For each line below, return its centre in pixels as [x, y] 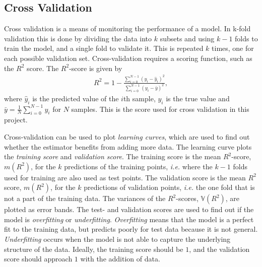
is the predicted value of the [76, 98]
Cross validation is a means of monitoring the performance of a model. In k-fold [127, 28]
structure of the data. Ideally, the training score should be [94, 249]
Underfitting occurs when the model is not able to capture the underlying [117, 239]
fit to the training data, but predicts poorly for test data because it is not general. [131, 229]
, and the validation [219, 249]
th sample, [139, 98]
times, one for [233, 48]
